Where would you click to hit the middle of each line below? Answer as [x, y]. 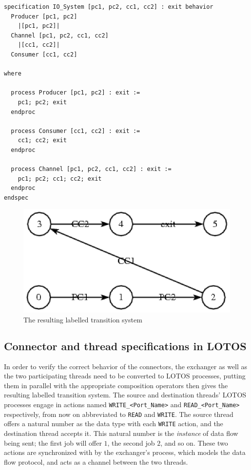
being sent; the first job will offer [53, 442]
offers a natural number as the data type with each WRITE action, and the [114, 423]
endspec [16, 197]
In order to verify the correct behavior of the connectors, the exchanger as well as [126, 366]
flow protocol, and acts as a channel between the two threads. [96, 461]
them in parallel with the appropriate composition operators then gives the [116, 385]
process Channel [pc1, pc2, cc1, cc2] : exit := [91, 169]
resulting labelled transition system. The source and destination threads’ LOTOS [125, 395]
